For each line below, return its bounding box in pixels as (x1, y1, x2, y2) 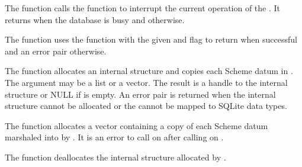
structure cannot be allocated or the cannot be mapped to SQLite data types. (5, 99, 287, 112)
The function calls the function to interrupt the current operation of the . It (5, 2, 281, 14)
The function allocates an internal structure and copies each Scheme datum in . (5, 65, 293, 77)
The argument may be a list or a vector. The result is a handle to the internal (5, 76, 288, 88)
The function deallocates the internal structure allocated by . (5, 150, 226, 163)
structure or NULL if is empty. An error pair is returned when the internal (5, 88, 276, 100)
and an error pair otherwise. (5, 44, 107, 57)
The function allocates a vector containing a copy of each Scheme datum (5, 119, 268, 131)
